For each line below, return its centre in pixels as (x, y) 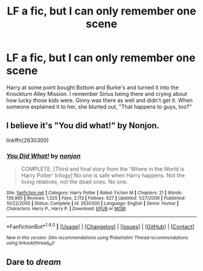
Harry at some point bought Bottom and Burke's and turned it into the (93, 87)
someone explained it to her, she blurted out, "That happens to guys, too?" (99, 106)
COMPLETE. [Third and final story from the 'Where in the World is (103, 169)
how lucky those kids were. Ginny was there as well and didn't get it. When (100, 100)
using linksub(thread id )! (31, 243)
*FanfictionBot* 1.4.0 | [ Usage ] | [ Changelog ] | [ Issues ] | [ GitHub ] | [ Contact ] (100, 226)
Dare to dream (34, 262)
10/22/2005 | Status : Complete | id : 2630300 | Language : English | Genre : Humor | (93, 203)
